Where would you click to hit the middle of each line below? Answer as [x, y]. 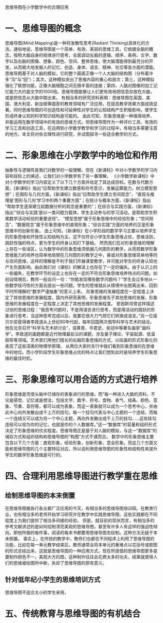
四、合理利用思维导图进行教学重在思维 [81, 476]
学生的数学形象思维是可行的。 [35, 455]
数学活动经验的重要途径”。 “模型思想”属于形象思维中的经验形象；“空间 [79, 218]
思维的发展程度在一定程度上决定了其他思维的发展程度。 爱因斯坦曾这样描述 [80, 303]
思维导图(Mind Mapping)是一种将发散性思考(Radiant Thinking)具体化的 [75, 43]
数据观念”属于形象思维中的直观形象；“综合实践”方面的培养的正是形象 [86, 225]
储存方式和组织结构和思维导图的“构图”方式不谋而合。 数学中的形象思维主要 [80, 436]
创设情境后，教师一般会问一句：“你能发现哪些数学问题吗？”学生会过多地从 [79, 279]
